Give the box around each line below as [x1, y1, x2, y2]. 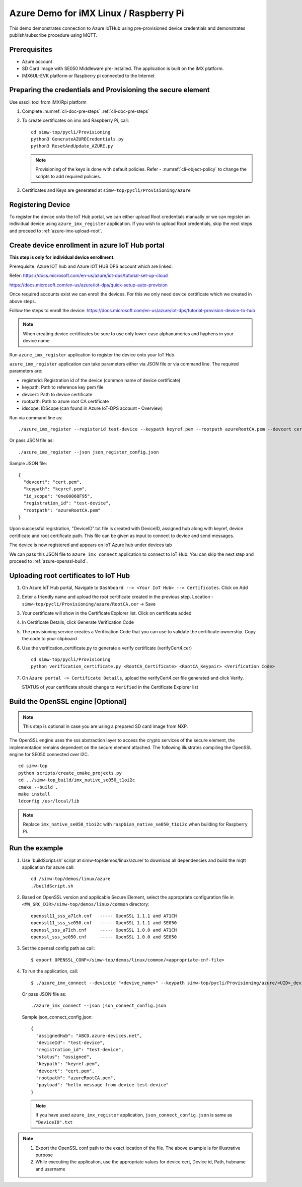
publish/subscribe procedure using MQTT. [9, 32, 98, 38]
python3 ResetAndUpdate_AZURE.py [31, 143, 113, 149]
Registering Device [9, 200, 70, 209]
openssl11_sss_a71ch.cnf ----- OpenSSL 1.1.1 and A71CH [31, 913, 177, 919]
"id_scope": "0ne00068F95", [23, 493, 93, 499]
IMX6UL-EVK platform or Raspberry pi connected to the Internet [22, 72, 155, 79]
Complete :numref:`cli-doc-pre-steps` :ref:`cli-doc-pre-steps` [22, 108, 149, 114]
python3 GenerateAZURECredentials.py [31, 136, 124, 142]
